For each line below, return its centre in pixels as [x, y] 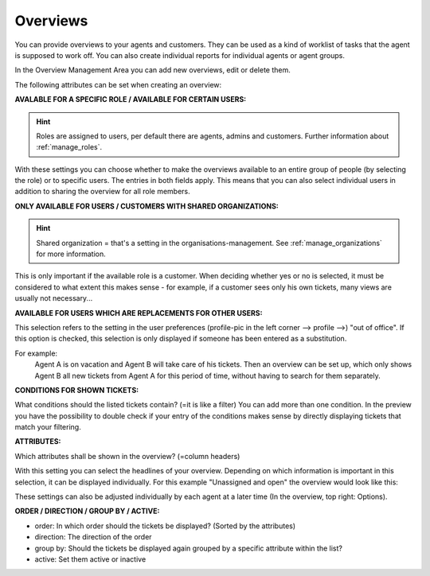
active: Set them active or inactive [90, 559]
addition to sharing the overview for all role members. [102, 192]
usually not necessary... [54, 298]
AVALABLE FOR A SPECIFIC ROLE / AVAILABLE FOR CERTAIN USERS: [131, 99]
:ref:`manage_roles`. [69, 147]
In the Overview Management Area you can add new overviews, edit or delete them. [152, 70]
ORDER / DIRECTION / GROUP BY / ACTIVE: [87, 511]
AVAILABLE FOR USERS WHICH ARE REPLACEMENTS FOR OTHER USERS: [139, 313]
